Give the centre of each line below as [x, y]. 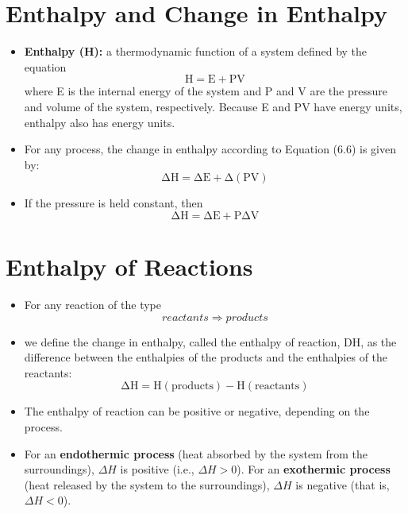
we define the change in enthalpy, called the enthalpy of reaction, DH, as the [210, 341]
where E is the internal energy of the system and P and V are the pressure [206, 91]
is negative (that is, [343, 484]
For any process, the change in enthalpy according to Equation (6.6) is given [210, 149]
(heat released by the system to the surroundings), [147, 484]
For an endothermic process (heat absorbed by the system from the [196, 453]
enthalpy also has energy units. [100, 122]
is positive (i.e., [157, 469]
